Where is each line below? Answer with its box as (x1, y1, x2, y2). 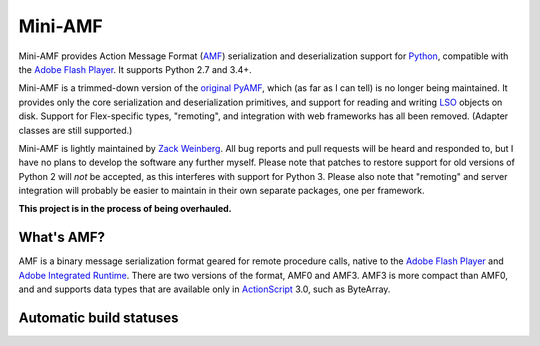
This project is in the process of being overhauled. (18, 203, 232, 215)
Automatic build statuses (18, 309, 179, 326)
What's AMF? (18, 229, 105, 246)
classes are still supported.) (18, 124, 133, 136)
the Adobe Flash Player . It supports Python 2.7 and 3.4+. (18, 63, 252, 75)
